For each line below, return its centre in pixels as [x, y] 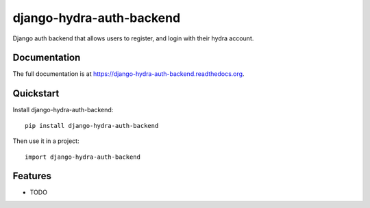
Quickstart [36, 93]
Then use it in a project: [46, 141]
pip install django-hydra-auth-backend [92, 126]
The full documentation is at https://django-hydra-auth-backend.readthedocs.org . [128, 74]
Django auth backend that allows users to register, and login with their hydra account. [133, 38]
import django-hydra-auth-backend [83, 157]
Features [32, 176]
